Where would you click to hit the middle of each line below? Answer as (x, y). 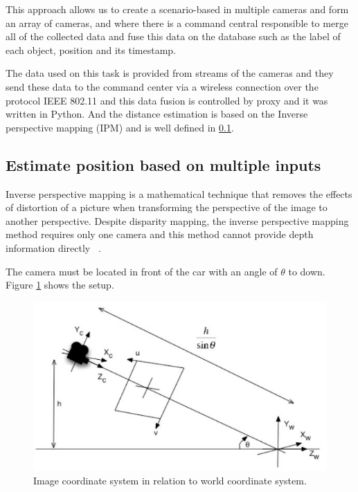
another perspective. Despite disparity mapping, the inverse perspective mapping (177, 220)
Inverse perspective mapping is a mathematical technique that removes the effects (179, 193)
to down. (307, 271)
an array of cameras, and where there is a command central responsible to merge (177, 22)
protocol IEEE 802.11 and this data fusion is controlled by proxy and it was (167, 100)
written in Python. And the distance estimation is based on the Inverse (157, 114)
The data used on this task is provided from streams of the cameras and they (170, 73)
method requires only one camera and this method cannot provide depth (160, 234)
